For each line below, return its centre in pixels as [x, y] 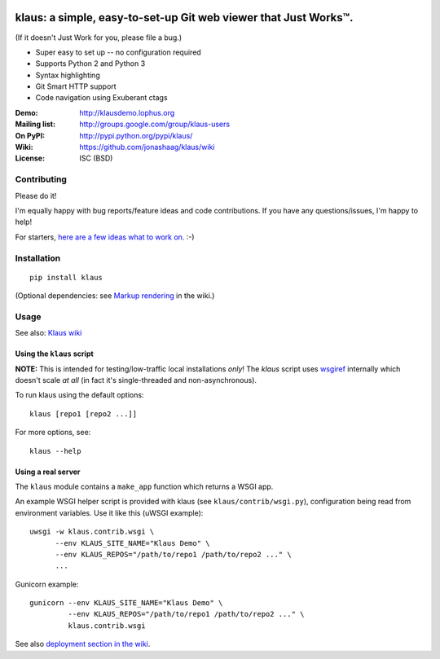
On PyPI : [30, 135]
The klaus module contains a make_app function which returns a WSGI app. [144, 486]
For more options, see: [53, 433]
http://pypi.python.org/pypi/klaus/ [136, 135]
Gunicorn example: [47, 584]
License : [30, 158]
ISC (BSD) [96, 158]
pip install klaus [66, 277]
